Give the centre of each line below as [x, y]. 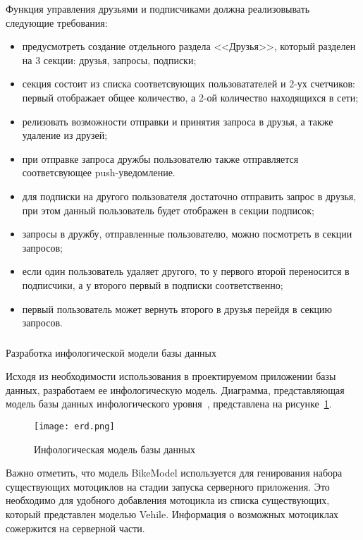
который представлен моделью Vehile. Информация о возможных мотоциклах [172, 514]
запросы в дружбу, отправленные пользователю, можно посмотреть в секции [187, 234]
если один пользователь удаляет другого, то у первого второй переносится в [186, 271]
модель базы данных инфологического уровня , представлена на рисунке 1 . [169, 404]
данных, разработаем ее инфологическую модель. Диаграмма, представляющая [175, 389]
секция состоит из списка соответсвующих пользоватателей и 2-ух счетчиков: [189, 84]
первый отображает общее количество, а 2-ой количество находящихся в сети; [190, 97]
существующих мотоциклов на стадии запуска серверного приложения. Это [168, 486]
